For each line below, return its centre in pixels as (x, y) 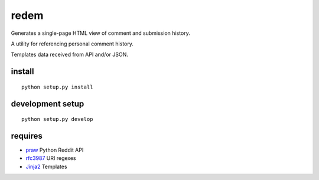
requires (27, 136)
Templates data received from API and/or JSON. (69, 55)
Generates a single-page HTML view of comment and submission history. (100, 33)
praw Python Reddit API (55, 150)
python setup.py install (57, 87)
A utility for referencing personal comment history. (72, 44)
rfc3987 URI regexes (51, 158)
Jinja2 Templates (46, 166)
